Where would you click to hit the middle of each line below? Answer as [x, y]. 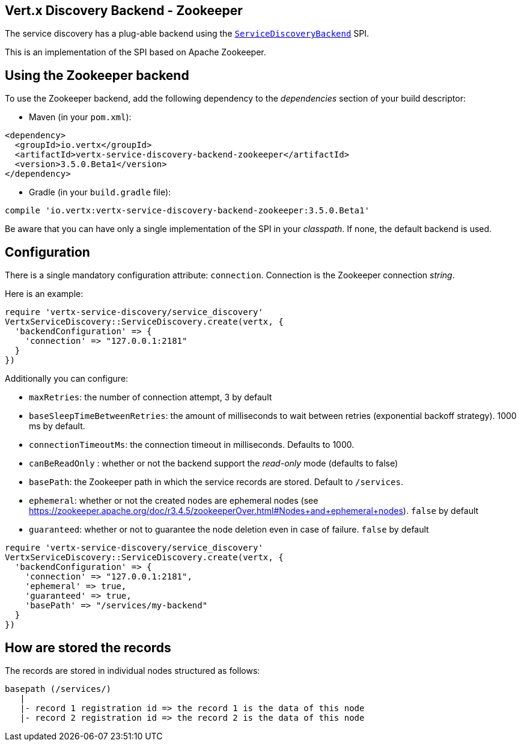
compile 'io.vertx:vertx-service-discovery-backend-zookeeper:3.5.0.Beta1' [187, 211]
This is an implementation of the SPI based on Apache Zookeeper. [136, 52]
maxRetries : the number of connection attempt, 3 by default [151, 397]
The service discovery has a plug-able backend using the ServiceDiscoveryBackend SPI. [187, 34]
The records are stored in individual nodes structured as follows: [133, 670]
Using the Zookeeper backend [97, 75]
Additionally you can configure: [67, 379]
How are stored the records [88, 647]
